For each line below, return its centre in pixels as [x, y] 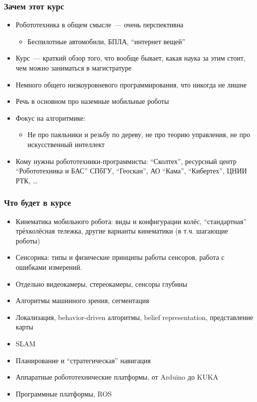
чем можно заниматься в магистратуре [74, 68]
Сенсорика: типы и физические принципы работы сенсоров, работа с [120, 257]
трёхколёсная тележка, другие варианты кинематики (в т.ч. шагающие [122, 231]
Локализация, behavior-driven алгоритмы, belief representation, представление [134, 317]
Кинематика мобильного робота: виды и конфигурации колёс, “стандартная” [131, 221]
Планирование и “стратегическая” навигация [83, 360]
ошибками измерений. [49, 267]
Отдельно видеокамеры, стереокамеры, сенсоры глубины [101, 283]
